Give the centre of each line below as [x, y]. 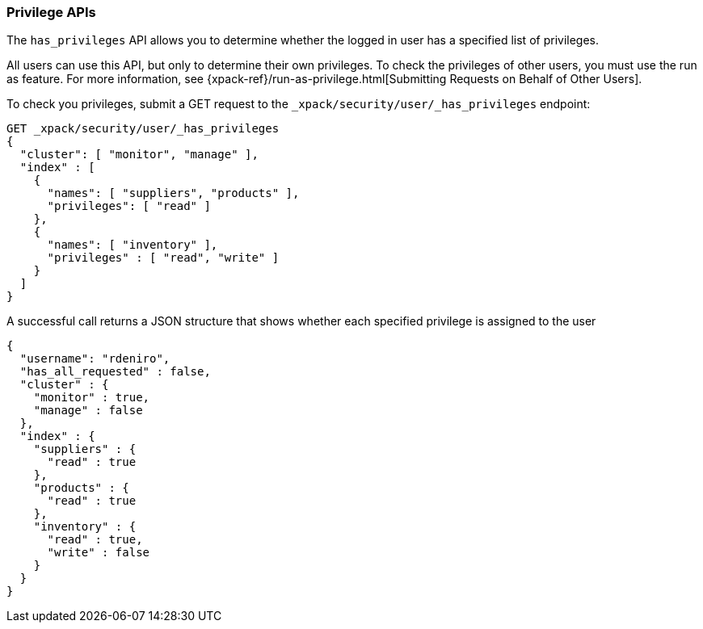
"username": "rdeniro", [95, 359]
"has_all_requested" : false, [115, 372]
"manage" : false [88, 411]
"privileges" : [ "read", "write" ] [163, 258]
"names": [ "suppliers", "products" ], [173, 193]
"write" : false [99, 553]
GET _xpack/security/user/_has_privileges [143, 129]
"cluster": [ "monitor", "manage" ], [139, 155]
